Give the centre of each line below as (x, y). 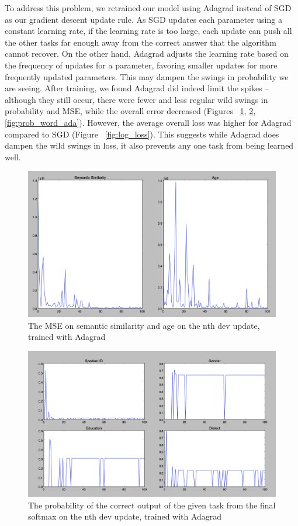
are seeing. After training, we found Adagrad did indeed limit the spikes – (137, 88)
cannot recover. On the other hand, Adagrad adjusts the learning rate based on (147, 54)
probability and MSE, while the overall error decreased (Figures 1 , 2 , (130, 111)
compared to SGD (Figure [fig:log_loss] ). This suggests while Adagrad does (142, 134)
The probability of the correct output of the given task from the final (152, 505)
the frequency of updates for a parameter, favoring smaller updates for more (141, 65)
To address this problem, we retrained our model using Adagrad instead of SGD (148, 8)
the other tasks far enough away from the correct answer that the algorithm (141, 42)
